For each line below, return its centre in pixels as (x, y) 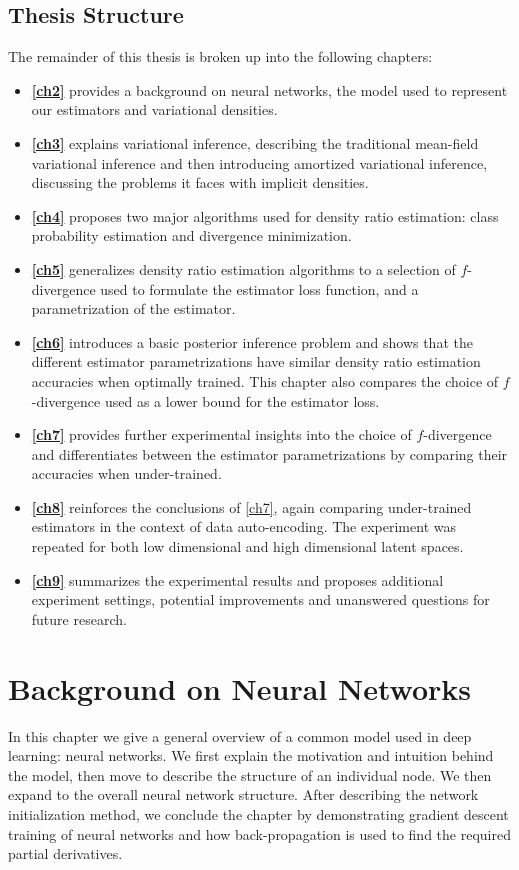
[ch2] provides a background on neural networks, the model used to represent (269, 89)
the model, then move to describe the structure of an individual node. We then (250, 774)
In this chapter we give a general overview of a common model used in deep (240, 735)
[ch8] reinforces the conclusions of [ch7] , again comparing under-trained (251, 506)
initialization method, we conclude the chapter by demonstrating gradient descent (258, 813)
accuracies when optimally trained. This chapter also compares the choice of (265, 380)
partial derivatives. (65, 853)
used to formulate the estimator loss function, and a (259, 288)
